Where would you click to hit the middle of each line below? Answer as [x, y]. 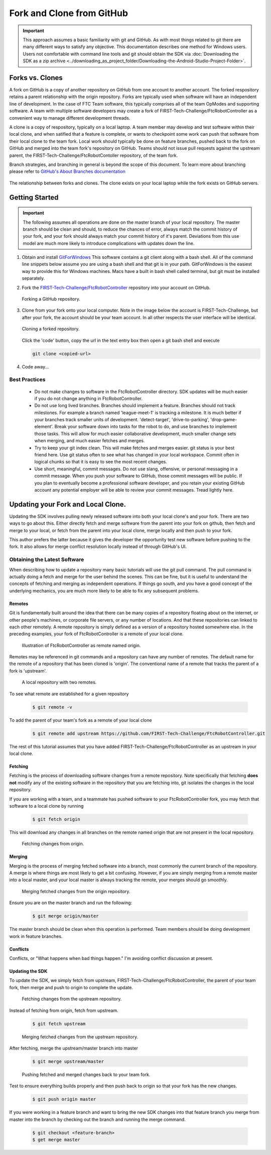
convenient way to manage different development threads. [70, 118]
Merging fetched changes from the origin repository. [76, 891]
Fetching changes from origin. [53, 844]
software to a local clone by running [46, 806]
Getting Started [34, 197]
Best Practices [27, 379]
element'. [44, 427]
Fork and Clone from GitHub [69, 13]
